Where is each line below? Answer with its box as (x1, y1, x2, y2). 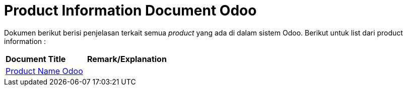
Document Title (6, 53, 66, 64)
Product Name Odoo (6, 65, 83, 76)
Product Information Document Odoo (4, 2, 257, 19)
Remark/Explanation (87, 53, 167, 64)
